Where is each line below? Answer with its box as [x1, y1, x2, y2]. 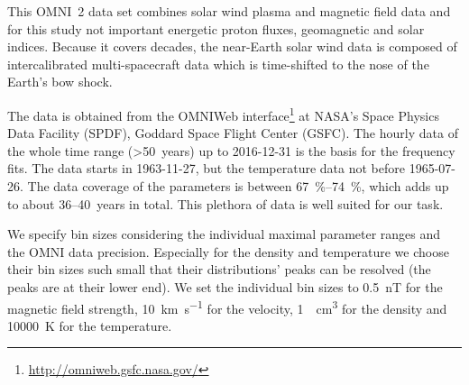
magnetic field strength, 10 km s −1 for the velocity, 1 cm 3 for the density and [7, 296, 447, 317]
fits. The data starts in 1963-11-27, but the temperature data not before [7, 159, 405, 178]
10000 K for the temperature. [7, 316, 172, 335]
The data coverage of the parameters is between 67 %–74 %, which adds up [27, 177, 449, 195]
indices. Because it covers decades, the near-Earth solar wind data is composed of [7, 37, 457, 56]
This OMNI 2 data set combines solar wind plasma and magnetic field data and [7, 2, 451, 20]
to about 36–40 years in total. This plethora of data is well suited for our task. [7, 194, 444, 213]
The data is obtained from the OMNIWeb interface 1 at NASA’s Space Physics [7, 103, 439, 124]
